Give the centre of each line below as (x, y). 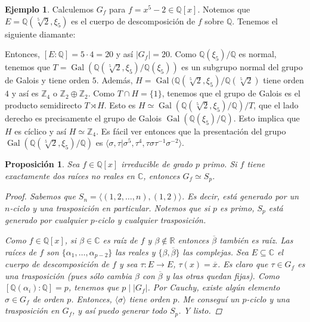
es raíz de (120, 240)
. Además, (114, 80)
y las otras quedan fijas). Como (222, 275)
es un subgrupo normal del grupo (242, 67)
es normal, (258, 54)
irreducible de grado (157, 164)
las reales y (135, 251)
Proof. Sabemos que (40, 196)
